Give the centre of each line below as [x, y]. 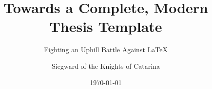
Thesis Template [106, 26]
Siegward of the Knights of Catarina [106, 66]
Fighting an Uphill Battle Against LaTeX [106, 50]
